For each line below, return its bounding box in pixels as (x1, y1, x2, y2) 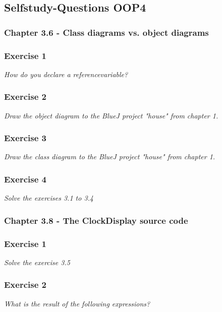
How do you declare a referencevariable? (4, 69, 128, 79)
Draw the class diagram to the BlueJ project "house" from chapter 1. (4, 151, 215, 162)
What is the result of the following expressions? (4, 298, 150, 308)
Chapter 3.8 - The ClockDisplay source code (4, 214, 188, 226)
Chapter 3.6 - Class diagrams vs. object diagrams (4, 26, 209, 38)
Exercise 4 (4, 172, 46, 185)
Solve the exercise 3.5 (4, 257, 70, 267)
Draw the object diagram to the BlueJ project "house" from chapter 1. (4, 110, 218, 120)
